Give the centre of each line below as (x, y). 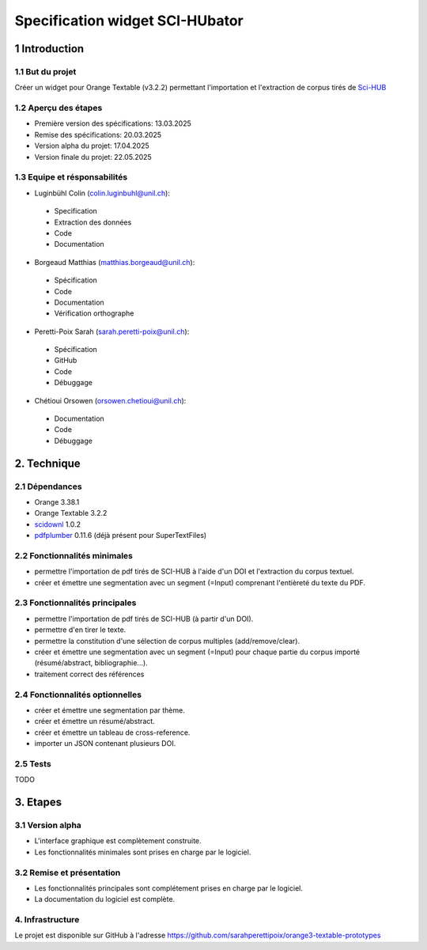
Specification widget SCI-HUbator (129, 21)
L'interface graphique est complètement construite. (118, 841)
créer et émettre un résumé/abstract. (95, 721)
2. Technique (47, 463)
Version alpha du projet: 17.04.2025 (92, 146)
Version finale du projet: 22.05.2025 (93, 157)
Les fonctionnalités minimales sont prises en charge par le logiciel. (143, 852)
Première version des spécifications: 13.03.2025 (113, 123)
